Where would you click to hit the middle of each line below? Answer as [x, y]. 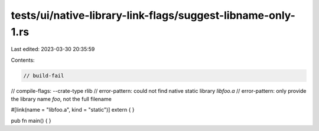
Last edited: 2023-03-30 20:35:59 [53, 49]
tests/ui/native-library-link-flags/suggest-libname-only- [153, 15]
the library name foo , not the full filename [61, 99]
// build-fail [44, 75]
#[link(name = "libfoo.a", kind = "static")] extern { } [73, 110]
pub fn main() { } [31, 120]
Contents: [23, 60]
